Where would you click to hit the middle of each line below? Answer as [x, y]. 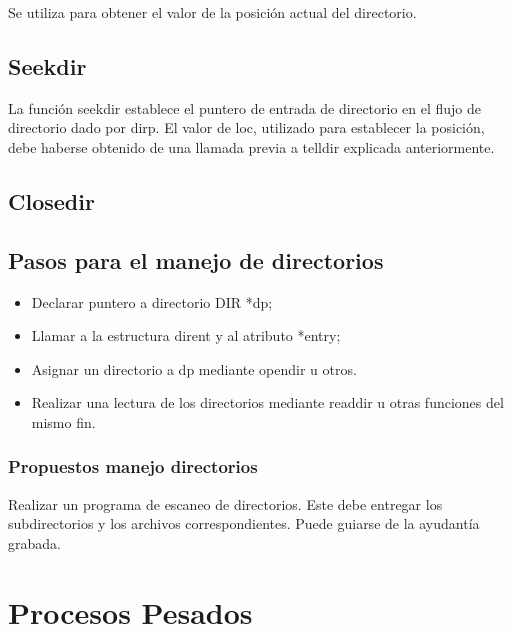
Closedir [51, 200]
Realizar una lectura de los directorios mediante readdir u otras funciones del [267, 402]
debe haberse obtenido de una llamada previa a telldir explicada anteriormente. [251, 146]
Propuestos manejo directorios [133, 466]
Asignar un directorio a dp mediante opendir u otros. [194, 368]
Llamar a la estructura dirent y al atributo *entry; [186, 335]
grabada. [34, 542]
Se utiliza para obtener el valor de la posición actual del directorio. [212, 12]
